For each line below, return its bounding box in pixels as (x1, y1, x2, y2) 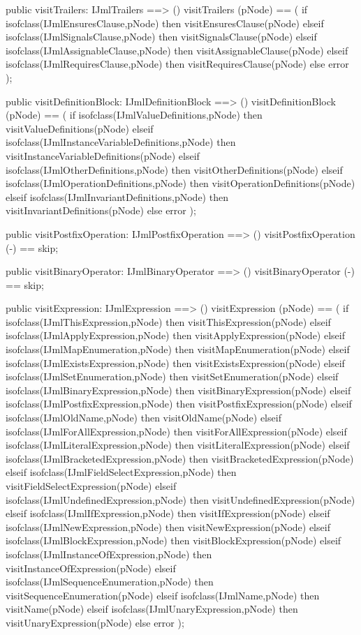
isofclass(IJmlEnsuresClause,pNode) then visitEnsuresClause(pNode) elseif (6, 15, 324, 30)
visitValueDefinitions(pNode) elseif (6, 121, 154, 135)
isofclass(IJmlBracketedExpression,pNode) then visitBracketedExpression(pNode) (6, 451, 354, 465)
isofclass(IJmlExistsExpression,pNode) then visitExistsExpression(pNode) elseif (6, 355, 345, 370)
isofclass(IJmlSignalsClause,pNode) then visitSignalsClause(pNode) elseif (6, 29, 317, 44)
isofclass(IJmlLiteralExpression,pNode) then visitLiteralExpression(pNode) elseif (6, 438, 350, 452)
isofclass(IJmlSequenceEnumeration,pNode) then (6, 574, 214, 589)
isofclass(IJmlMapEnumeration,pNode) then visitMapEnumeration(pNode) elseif (6, 342, 350, 357)
